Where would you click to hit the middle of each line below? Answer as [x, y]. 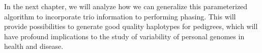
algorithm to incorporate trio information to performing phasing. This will [120, 16]
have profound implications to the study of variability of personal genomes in [124, 36]
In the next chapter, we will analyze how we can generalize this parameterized [126, 6]
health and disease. [34, 46]
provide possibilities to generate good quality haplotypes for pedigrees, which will [131, 26]
